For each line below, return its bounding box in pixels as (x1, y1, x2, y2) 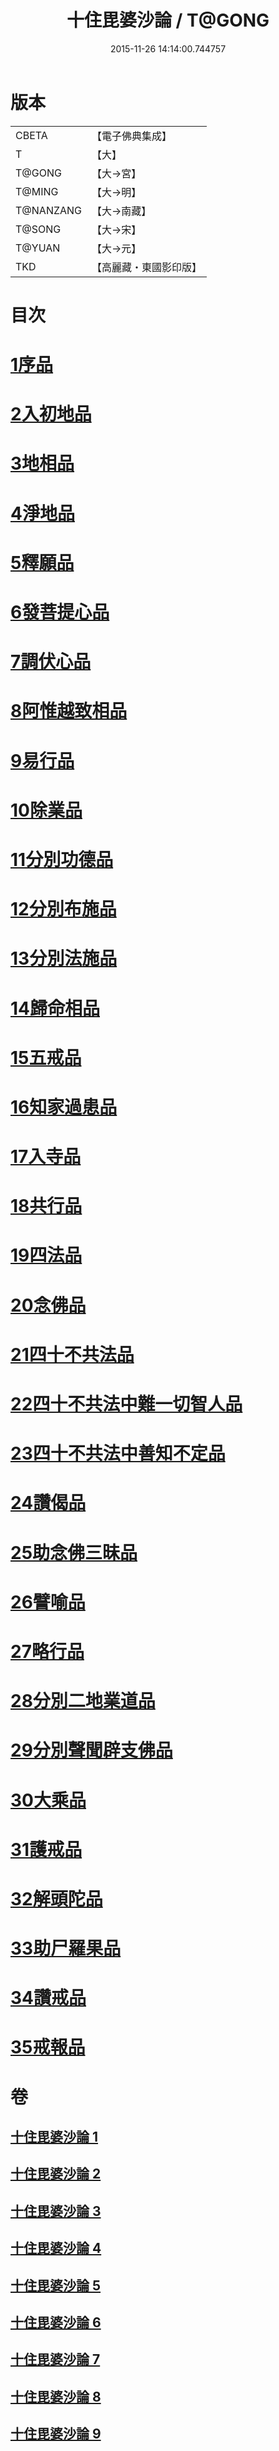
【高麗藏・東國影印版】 (91, 260, 203, 274)
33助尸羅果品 (10, 1937, 122, 1960)
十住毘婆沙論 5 (10, 2277, 102, 2294)
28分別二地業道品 (10, 1690, 156, 1713)
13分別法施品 (10, 947, 118, 970)
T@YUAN (15, 241, 61, 255)
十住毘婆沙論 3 (10, 2202, 102, 2220)
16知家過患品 (10, 1096, 118, 1118)
